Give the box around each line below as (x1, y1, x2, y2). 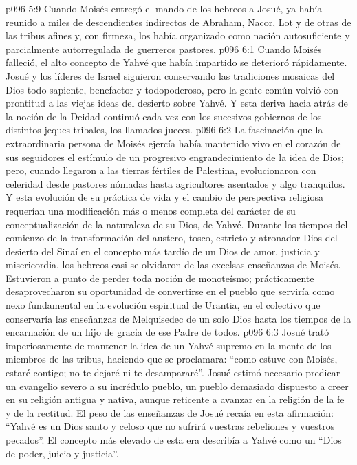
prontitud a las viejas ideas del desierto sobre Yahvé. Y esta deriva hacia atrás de (6, 96, 348, 110)
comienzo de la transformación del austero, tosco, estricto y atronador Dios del (6, 230, 338, 245)
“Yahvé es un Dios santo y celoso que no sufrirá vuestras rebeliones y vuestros (6, 419, 335, 433)
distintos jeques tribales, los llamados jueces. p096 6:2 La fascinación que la (6, 122, 323, 137)
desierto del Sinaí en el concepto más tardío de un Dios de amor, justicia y (6, 244, 320, 258)
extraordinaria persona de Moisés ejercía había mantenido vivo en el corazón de (6, 136, 341, 150)
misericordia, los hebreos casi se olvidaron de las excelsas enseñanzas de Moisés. (6, 257, 341, 272)
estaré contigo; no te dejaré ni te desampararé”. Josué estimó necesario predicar (6, 365, 340, 380)
